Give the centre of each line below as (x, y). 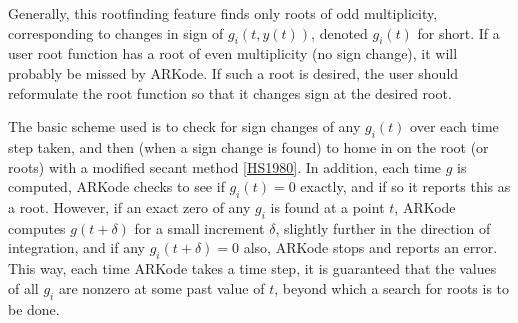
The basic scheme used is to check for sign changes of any (184, 126)
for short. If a (458, 32)
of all (23, 287)
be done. (34, 308)
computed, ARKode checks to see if (116, 186)
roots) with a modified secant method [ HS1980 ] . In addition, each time (225, 166)
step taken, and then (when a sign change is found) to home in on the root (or (248, 146)
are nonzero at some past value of (161, 287)
